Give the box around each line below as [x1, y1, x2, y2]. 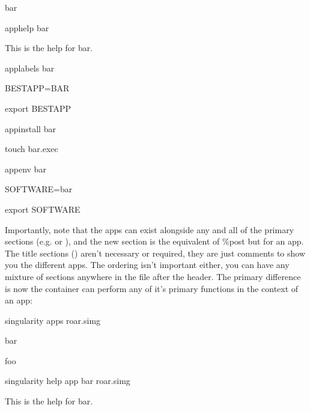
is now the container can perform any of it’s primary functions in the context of [5, 282, 299, 294]
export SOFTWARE [5, 202, 81, 215]
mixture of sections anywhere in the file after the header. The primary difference [5, 270, 301, 282]
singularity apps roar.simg [5, 314, 101, 326]
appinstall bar [5, 122, 56, 135]
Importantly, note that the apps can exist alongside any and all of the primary [5, 223, 294, 236]
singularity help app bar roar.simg [5, 374, 130, 387]
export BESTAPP [5, 102, 71, 114]
